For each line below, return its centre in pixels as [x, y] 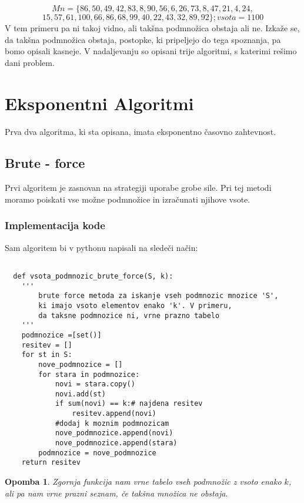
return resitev [51, 463]
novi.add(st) [80, 394]
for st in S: [47, 355]
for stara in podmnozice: [89, 374]
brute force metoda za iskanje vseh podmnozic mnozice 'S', [158, 296]
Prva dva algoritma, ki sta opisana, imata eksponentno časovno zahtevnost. [141, 131]
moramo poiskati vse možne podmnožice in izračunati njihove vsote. [128, 199]
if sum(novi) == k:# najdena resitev [129, 404]
